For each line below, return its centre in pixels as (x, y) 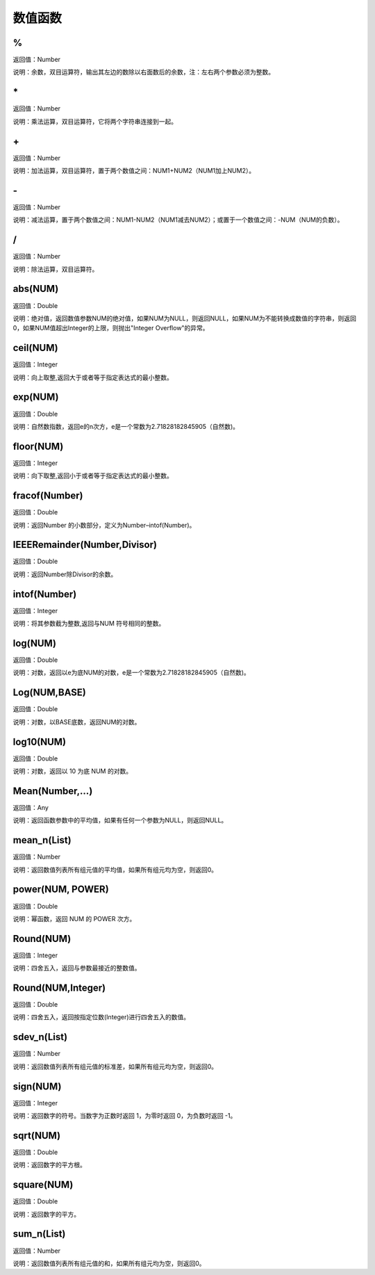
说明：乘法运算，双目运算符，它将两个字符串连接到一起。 (95, 121)
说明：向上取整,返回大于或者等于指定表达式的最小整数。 (93, 377)
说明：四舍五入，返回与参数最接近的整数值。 (77, 968)
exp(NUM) (36, 397)
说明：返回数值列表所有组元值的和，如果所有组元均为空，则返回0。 (109, 1263)
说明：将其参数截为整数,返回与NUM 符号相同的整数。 (89, 624)
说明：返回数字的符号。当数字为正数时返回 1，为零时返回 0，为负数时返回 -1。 (125, 1116)
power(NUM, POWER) (61, 890)
